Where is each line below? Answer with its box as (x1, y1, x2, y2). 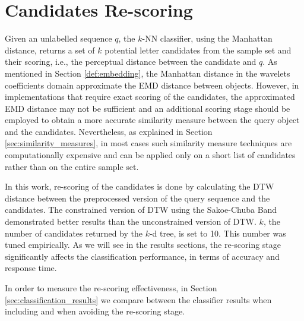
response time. (5, 262, 57, 274)
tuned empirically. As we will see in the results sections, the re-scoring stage (5, 238, 281, 251)
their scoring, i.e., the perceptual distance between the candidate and (5, 55, 256, 68)
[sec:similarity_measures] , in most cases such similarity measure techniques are (5, 137, 292, 149)
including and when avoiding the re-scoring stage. (5, 305, 185, 317)
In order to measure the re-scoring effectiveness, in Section (5, 282, 217, 294)
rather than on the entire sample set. (5, 160, 139, 172)
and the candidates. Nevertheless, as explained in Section (5, 125, 213, 137)
